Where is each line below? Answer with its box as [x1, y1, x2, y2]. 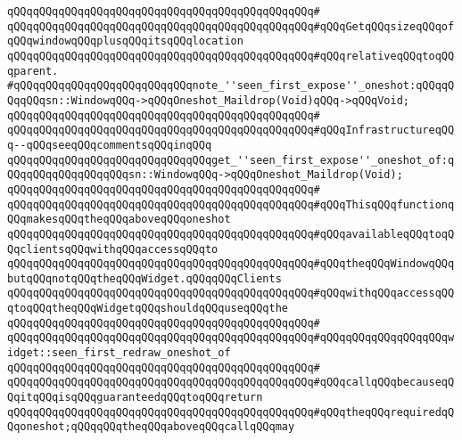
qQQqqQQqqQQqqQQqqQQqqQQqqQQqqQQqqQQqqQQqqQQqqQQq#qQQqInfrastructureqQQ [7, 124, 455, 137]
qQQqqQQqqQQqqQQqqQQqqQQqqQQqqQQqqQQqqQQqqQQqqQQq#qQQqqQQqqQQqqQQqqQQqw [7, 331, 455, 345]
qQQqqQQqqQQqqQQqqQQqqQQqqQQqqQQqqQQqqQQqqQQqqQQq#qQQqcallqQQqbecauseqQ [7, 376, 455, 389]
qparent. [7, 64, 59, 77]
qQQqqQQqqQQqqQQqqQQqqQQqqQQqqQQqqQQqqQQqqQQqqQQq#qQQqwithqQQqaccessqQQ [7, 287, 455, 300]
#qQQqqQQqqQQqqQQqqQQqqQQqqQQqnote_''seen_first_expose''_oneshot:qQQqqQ [7, 79, 455, 93]
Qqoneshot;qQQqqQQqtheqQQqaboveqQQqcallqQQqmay [7, 420, 295, 434]
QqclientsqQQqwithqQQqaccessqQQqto [7, 242, 219, 256]
